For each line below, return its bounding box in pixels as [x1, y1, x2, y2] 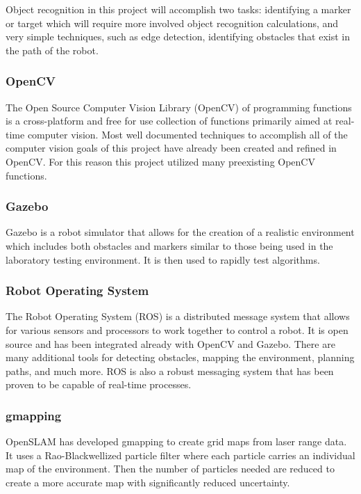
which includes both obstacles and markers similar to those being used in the [6, 238, 333, 253]
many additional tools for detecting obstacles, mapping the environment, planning [6, 350, 355, 365]
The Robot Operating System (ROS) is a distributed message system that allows [6, 309, 350, 324]
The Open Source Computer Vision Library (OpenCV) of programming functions [6, 99, 352, 114]
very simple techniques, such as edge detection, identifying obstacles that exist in [6, 29, 350, 44]
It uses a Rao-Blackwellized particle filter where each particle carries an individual [6, 447, 355, 462]
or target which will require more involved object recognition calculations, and [6, 15, 339, 30]
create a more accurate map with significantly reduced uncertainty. [6, 475, 290, 489]
